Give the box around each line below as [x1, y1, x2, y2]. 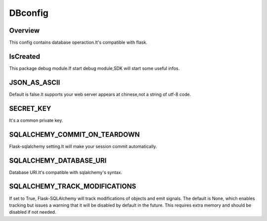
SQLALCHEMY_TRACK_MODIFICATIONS [9, 182, 136, 191]
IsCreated [9, 52, 41, 60]
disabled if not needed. [9, 209, 56, 215]
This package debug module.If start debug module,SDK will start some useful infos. [9, 65, 180, 71]
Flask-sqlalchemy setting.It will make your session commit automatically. [9, 143, 157, 149]
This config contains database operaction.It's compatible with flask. [9, 40, 148, 46]
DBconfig [9, 7, 49, 18]
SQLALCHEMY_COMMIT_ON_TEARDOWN [9, 130, 140, 139]
